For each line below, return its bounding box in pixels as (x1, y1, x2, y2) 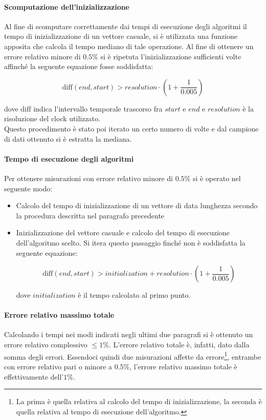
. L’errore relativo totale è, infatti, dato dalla (108, 339, 250, 350)
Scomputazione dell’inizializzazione (4, 1, 129, 12)
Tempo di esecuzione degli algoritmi (4, 153, 134, 164)
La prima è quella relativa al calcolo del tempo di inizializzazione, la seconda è (16, 396, 262, 407)
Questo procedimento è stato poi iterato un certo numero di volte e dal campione (4, 123, 259, 134)
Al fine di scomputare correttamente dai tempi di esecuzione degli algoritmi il (4, 20, 247, 31)
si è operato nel (192, 172, 241, 183)
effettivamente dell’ (4, 371, 64, 382)
